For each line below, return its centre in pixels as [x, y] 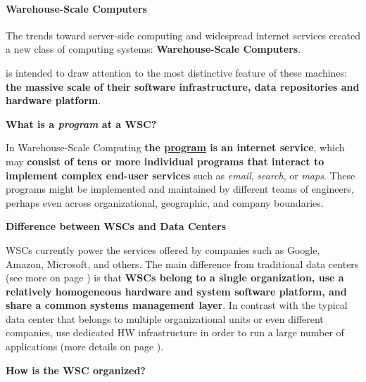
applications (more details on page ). [85, 346]
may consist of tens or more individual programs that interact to [165, 161]
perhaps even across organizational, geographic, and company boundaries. [165, 202]
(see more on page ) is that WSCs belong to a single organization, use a [175, 278]
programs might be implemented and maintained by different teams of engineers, [180, 189]
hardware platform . [53, 100]
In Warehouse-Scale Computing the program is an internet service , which [175, 147]
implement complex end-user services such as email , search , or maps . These [181, 175]
